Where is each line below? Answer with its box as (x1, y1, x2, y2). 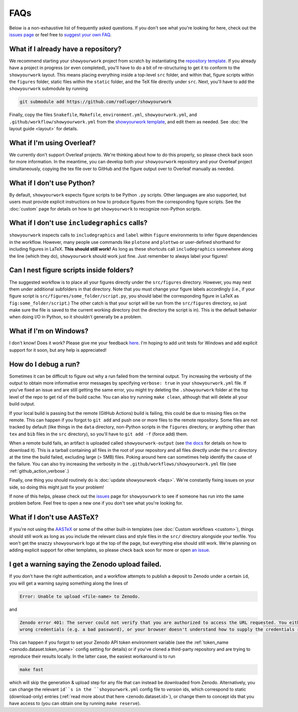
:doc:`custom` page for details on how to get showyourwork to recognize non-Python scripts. (9, 205, 202, 211)
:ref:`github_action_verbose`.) (9, 468, 70, 474)
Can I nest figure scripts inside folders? (9, 266, 134, 275)
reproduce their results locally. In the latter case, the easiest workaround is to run (9, 653, 176, 659)
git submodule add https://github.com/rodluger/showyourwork (19, 99, 172, 104)
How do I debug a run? (9, 360, 80, 368)
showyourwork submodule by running (9, 86, 88, 92)
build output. (9, 401, 35, 407)
